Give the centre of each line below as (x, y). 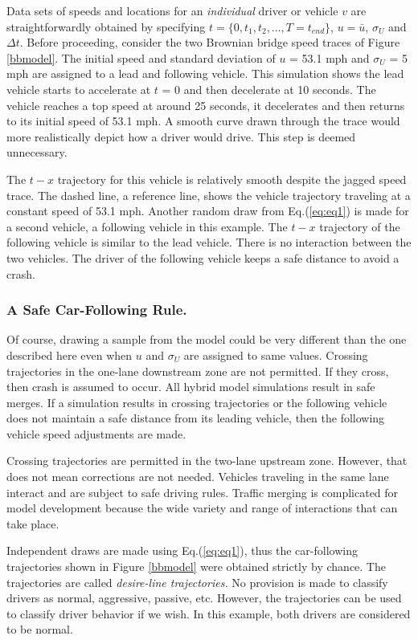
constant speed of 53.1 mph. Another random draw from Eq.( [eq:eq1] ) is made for (208, 211)
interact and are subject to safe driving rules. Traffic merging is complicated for (203, 492)
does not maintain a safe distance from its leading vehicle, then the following (196, 418)
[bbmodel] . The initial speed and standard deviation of (141, 57)
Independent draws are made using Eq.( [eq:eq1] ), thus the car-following (182, 550)
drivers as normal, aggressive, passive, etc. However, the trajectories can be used (204, 598)
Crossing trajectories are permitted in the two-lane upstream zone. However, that (207, 461)
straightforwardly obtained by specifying (106, 26)
